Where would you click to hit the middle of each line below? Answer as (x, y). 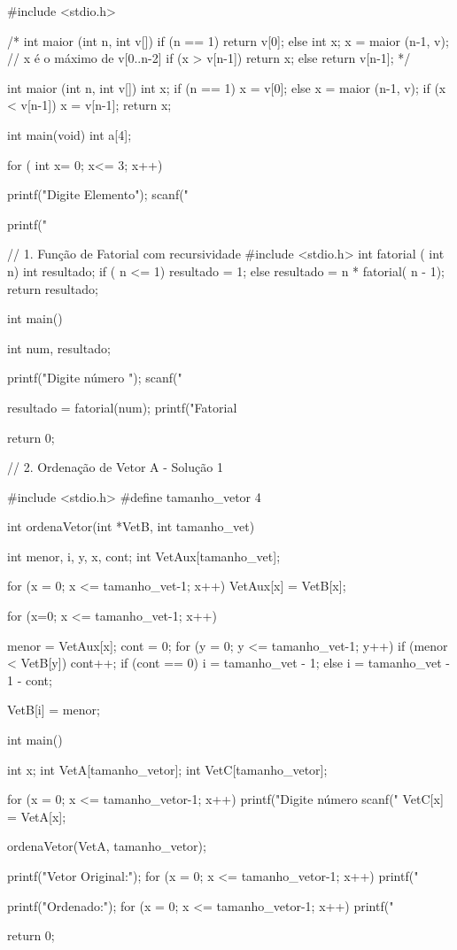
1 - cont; (30, 680)
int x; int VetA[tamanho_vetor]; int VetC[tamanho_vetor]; (167, 769)
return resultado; (53, 288)
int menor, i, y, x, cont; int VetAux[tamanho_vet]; (144, 556)
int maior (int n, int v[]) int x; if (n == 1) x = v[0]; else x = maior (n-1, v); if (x (227, 87)
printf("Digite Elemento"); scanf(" (98, 194)
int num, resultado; (59, 348)
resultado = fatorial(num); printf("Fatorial (122, 407)
